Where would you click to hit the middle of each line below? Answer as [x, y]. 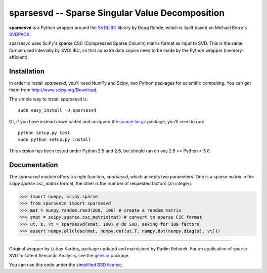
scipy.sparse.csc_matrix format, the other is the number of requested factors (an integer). [101, 184]
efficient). [19, 57]
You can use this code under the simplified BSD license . [66, 265]
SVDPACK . [20, 34]
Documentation [34, 165]
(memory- [234, 50]
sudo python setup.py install [55, 140]
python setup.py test [44, 133]
